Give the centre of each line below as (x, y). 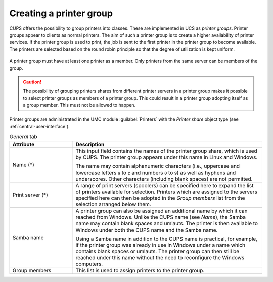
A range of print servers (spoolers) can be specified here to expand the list (165, 185)
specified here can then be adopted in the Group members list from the (160, 198)
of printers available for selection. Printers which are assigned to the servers (167, 192)
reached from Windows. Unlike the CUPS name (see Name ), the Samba (161, 217)
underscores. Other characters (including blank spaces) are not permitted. (164, 179)
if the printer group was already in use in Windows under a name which (160, 245)
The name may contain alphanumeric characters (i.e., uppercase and (158, 166)
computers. (89, 264)
